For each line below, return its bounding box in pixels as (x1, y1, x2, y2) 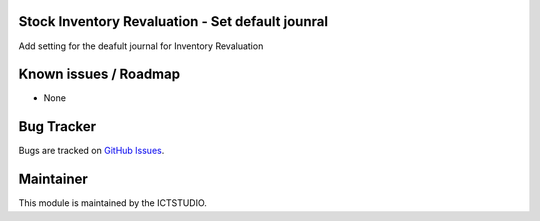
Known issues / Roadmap (18, 66, 180, 83)
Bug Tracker (18, 118, 97, 135)
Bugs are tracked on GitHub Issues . (18, 145, 165, 157)
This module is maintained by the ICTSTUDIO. (18, 197, 207, 209)
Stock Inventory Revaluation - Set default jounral (18, 13, 329, 30)
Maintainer (18, 171, 89, 188)
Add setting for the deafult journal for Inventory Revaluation (18, 40, 264, 52)
